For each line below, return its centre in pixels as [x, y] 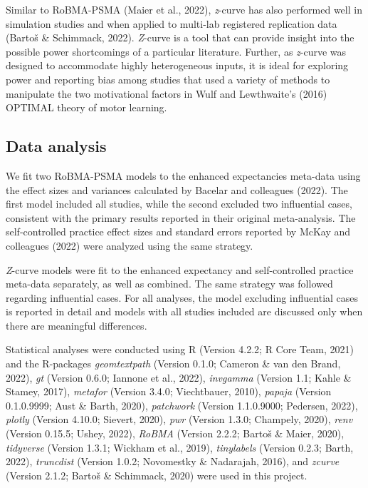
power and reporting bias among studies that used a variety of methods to [168, 79]
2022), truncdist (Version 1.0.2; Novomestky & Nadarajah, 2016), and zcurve [173, 461]
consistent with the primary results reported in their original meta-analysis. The [181, 217]
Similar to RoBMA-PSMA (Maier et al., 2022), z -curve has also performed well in [184, 9]
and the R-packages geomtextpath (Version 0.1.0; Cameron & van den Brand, [173, 364]
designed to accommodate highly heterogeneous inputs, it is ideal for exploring [177, 65]
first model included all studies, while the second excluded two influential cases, [179, 204]
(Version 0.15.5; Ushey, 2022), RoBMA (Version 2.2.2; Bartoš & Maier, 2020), [175, 433]
